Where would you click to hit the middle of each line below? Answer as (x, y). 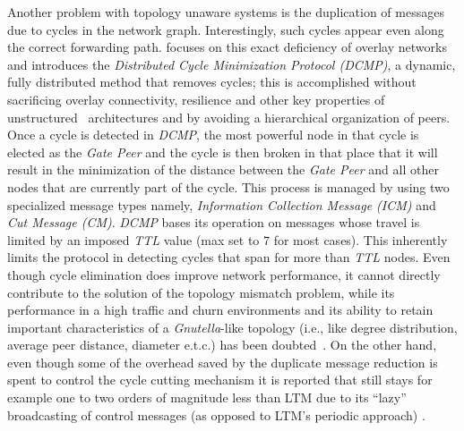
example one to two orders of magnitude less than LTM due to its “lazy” (207, 397)
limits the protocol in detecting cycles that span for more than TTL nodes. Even (229, 257)
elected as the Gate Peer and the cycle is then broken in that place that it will (223, 152)
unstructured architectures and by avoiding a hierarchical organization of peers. (229, 117)
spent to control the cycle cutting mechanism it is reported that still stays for (220, 380)
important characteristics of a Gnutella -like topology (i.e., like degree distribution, (232, 327)
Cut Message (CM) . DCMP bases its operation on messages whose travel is (214, 222)
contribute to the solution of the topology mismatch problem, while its (201, 292)
